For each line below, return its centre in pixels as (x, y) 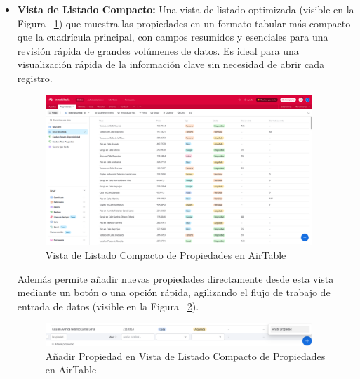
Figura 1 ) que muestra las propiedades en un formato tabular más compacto (184, 23)
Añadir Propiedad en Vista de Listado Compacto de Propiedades (185, 355)
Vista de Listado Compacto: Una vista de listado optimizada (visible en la (186, 9)
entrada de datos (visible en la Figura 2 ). (108, 306)
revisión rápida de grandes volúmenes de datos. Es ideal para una (158, 50)
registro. (35, 78)
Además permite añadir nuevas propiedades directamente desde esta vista (175, 278)
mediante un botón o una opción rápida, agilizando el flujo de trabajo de (174, 292)
